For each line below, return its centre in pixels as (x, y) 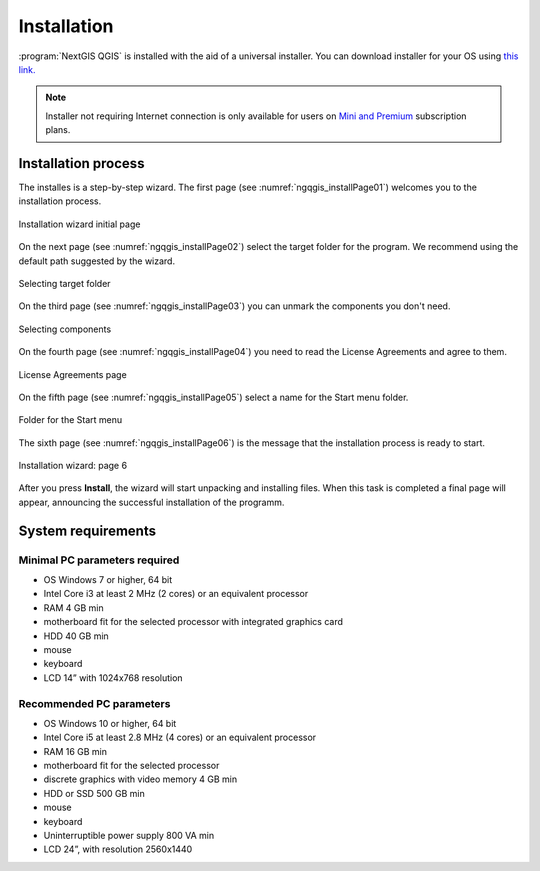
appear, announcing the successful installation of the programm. (151, 502)
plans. (58, 130)
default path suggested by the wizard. (96, 261)
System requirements (87, 530)
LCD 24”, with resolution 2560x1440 (118, 849)
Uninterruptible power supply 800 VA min (129, 836)
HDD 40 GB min (76, 636)
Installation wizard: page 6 (73, 466)
